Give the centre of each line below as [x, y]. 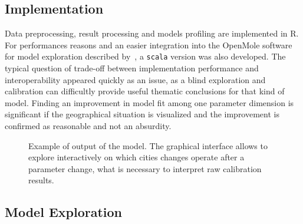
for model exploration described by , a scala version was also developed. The [145, 56]
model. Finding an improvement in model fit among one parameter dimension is [149, 102]
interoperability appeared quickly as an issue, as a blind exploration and [135, 79]
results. [41, 180]
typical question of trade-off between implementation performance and [132, 68]
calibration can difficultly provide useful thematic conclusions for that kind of [145, 91]
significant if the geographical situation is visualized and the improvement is [142, 114]
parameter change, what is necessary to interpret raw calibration [145, 168]
